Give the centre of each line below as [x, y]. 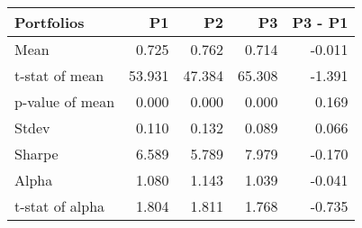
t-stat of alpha [60, 206]
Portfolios [50, 22]
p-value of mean [65, 101]
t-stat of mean [59, 75]
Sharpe [36, 154]
